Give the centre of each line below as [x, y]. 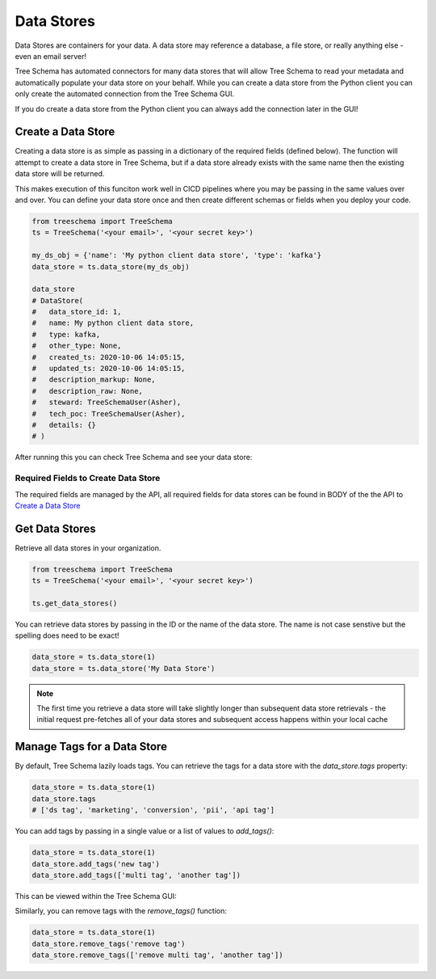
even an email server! [51, 56]
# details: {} [64, 425]
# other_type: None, [77, 346]
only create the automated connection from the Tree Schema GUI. [124, 94]
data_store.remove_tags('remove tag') [109, 943]
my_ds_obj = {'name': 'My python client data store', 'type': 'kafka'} [177, 255]
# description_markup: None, [94, 380]
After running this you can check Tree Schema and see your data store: [134, 458]
